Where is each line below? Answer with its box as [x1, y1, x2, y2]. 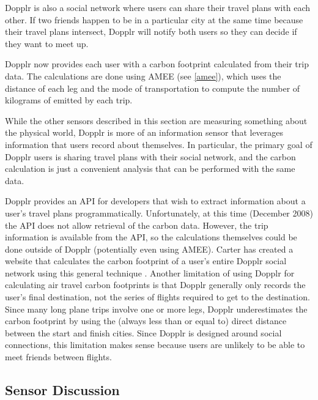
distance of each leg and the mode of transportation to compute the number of [5, 81, 300, 94]
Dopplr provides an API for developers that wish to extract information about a [5, 194, 306, 207]
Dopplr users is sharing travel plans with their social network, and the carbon [5, 150, 296, 163]
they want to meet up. [5, 37, 89, 50]
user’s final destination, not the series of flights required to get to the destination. [5, 291, 310, 303]
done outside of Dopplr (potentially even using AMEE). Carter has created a [5, 242, 294, 255]
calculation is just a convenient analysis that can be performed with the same [5, 162, 295, 175]
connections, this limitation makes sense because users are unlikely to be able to [5, 338, 305, 351]
